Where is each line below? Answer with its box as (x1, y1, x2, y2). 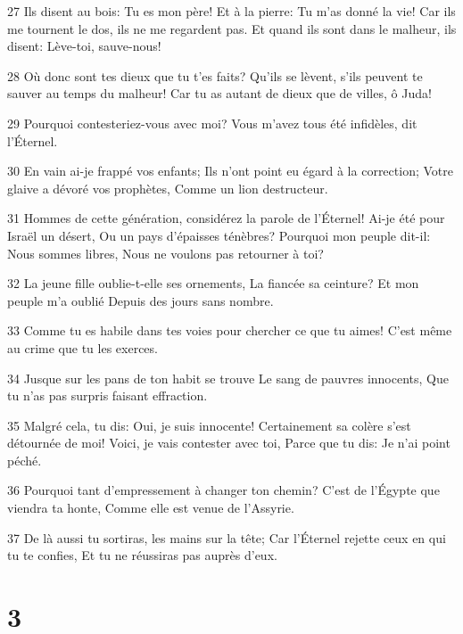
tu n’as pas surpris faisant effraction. (7, 386, 208, 405)
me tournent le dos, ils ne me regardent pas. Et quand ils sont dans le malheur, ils (7, 19, 457, 37)
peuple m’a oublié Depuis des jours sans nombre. (7, 291, 274, 309)
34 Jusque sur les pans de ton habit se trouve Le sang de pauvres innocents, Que (7, 368, 449, 387)
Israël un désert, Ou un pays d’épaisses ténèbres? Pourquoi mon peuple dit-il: (7, 226, 431, 244)
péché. (7, 450, 42, 469)
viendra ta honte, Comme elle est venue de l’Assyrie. (7, 498, 294, 517)
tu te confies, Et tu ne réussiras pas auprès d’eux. (7, 546, 277, 564)
